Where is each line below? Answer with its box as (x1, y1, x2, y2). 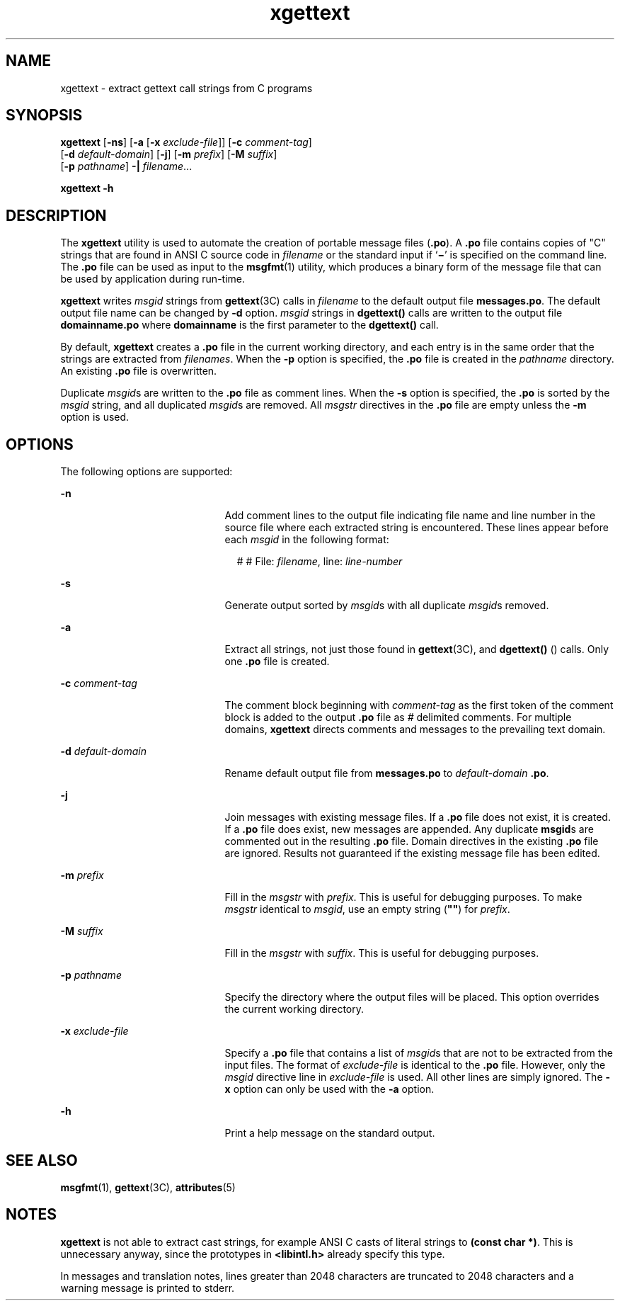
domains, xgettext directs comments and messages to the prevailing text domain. (224, 723, 606, 736)
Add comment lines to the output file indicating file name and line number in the (224, 509, 596, 522)
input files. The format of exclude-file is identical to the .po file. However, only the (224, 1059, 606, 1072)
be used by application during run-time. (60, 273, 245, 285)
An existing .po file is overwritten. (60, 365, 217, 377)
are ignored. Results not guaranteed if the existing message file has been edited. (224, 847, 600, 860)
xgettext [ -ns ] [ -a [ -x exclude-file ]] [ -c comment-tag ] (60, 136, 312, 149)
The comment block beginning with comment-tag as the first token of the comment (224, 699, 614, 712)
